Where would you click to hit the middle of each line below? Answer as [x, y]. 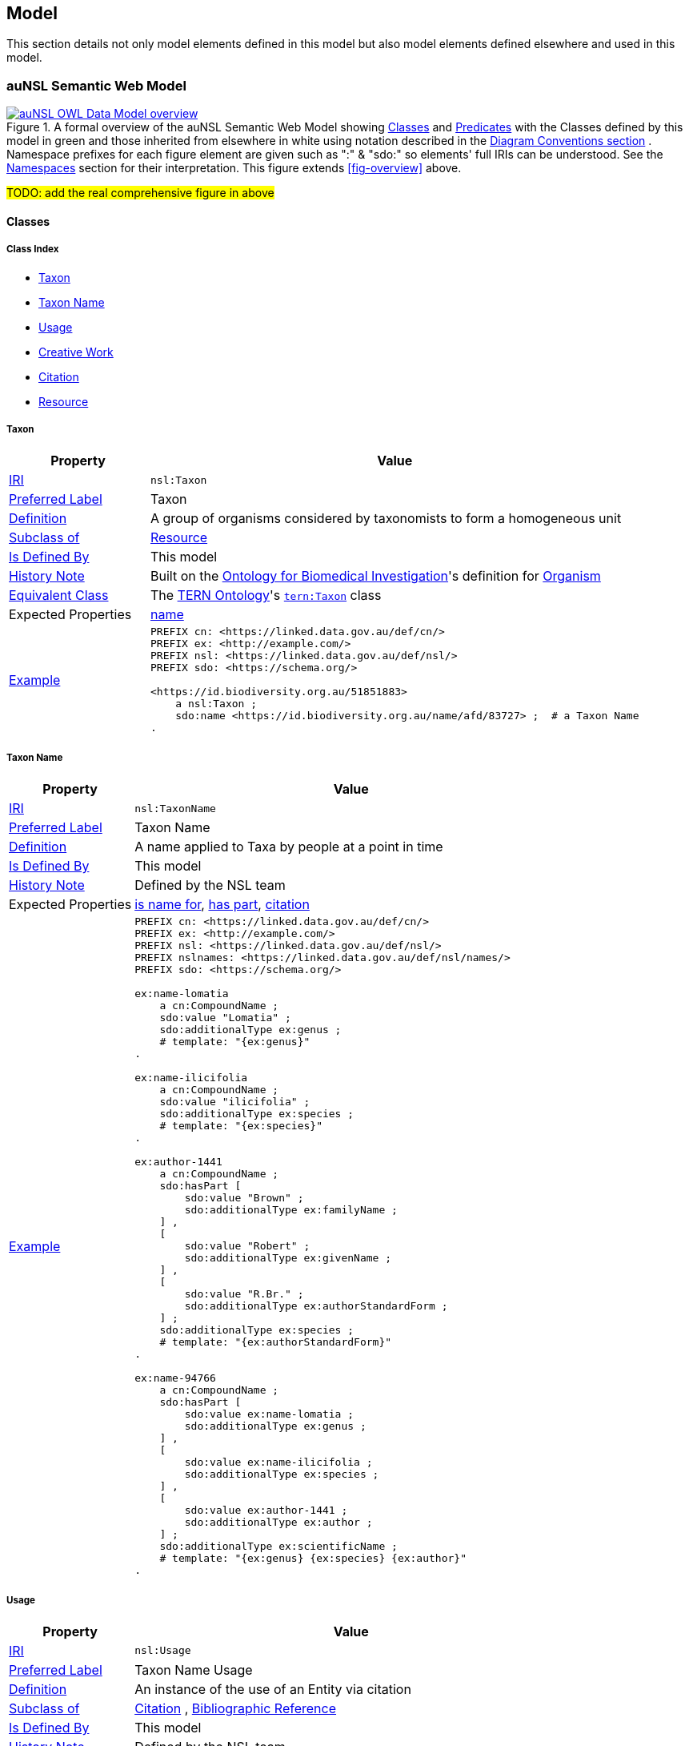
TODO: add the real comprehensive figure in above [140, 193]
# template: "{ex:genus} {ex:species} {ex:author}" [313, 1559]
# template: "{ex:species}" [241, 1126]
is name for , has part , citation [222, 905]
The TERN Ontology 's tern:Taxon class [266, 595]
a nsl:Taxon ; [216, 704]
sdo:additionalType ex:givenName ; [288, 1258]
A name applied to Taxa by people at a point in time [289, 847]
